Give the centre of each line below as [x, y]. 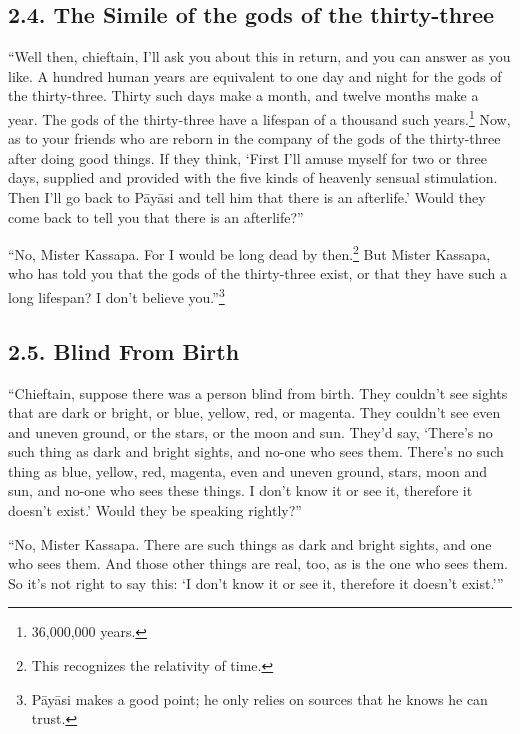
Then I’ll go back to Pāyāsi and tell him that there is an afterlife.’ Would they [247, 197]
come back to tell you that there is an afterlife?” [156, 216]
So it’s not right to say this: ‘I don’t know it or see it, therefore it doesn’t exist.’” [256, 582]
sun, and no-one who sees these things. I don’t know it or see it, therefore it [240, 490]
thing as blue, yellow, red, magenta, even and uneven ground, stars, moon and [248, 470]
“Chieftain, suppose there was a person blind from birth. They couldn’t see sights [258, 392]
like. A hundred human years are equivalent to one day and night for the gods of [255, 75]
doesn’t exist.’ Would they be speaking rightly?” [155, 510]
